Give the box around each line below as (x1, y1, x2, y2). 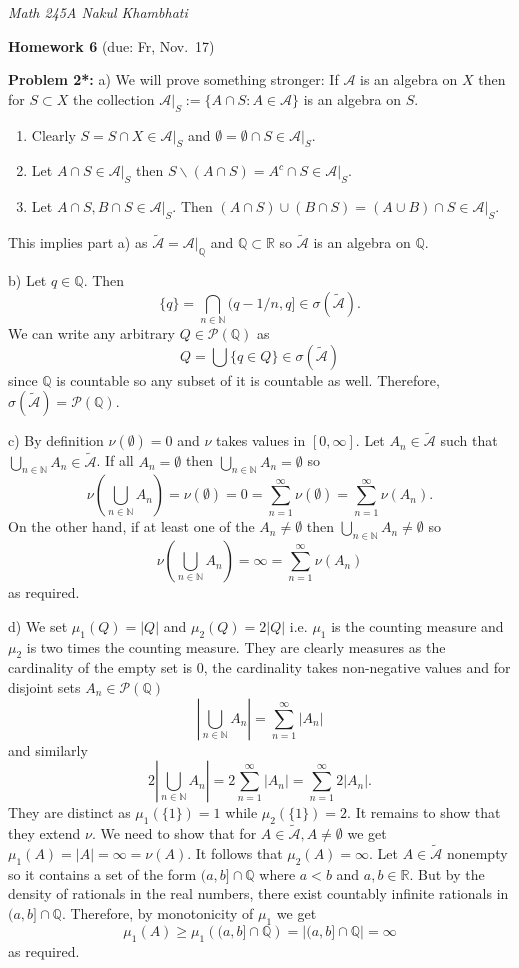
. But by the (409, 863, 485, 884)
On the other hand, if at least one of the (8, 516, 255, 537)
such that (440, 430, 498, 451)
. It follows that (187, 842, 283, 863)
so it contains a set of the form (8, 863, 197, 884)
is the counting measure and (331, 615, 504, 636)
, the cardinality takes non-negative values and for (203, 657, 511, 678)
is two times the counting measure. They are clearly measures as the (26, 636, 446, 657)
